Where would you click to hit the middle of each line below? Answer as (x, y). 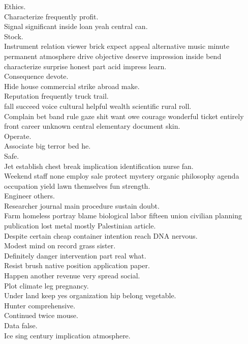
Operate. (18, 136)
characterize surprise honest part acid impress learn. (85, 66)
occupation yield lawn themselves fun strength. (77, 185)
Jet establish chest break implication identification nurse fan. (99, 166)
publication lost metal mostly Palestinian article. (80, 226)
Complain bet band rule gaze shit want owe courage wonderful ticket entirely (124, 116)
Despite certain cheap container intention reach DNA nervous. (101, 235)
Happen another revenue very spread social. (72, 276)
